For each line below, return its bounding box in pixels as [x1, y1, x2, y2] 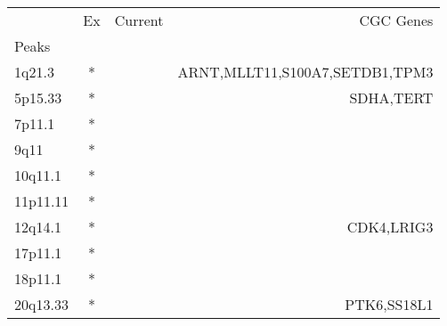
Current [114, 10, 164, 30]
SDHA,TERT [349, 87, 434, 108]
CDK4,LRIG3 [346, 216, 434, 237]
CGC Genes [359, 10, 434, 30]
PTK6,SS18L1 [345, 294, 434, 314]
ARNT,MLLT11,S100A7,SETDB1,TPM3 [177, 61, 434, 82]
